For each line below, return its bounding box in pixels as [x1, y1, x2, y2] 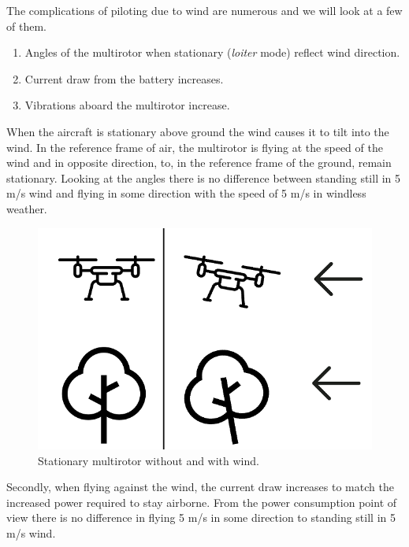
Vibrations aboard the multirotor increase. [24, 97, 230, 113]
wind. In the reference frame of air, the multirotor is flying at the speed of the [6, 139, 383, 155]
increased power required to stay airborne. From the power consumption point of [6, 493, 397, 510]
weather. [6, 200, 47, 216]
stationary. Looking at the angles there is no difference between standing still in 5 [6, 169, 401, 186]
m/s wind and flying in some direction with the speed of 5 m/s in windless [6, 185, 366, 201]
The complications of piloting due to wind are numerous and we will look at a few [6, 2, 403, 18]
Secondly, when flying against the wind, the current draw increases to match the [6, 479, 394, 495]
